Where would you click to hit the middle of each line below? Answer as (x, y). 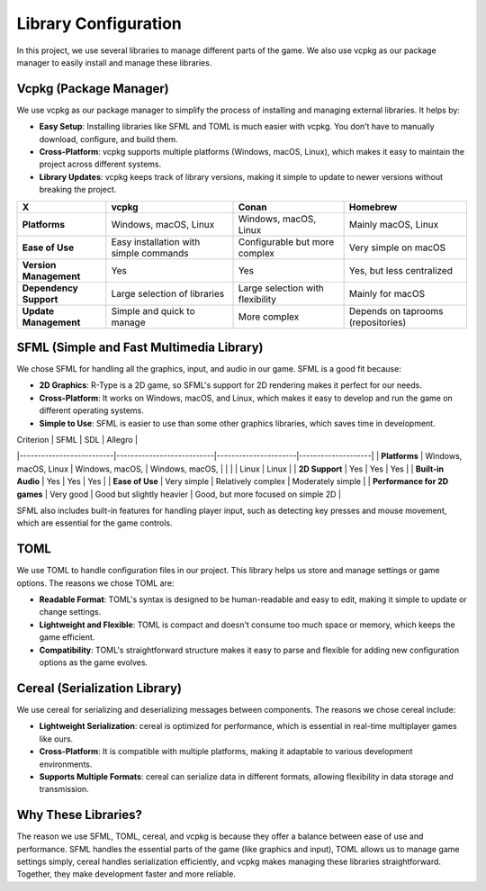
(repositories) (378, 322)
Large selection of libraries (168, 293)
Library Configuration (99, 23)
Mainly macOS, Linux (394, 224)
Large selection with (281, 288)
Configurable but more (286, 241)
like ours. (56, 739)
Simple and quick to (153, 310)
